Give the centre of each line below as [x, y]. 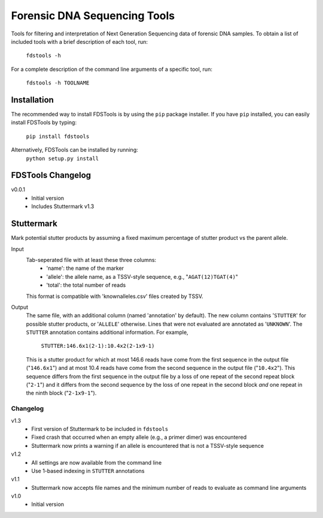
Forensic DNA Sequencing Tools [93, 16]
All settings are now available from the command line [97, 462]
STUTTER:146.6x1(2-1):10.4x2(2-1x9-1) [98, 346]
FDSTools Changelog [51, 175]
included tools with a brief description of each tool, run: [80, 41]
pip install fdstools [58, 136]
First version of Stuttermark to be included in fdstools [100, 429]
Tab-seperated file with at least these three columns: [91, 260]
